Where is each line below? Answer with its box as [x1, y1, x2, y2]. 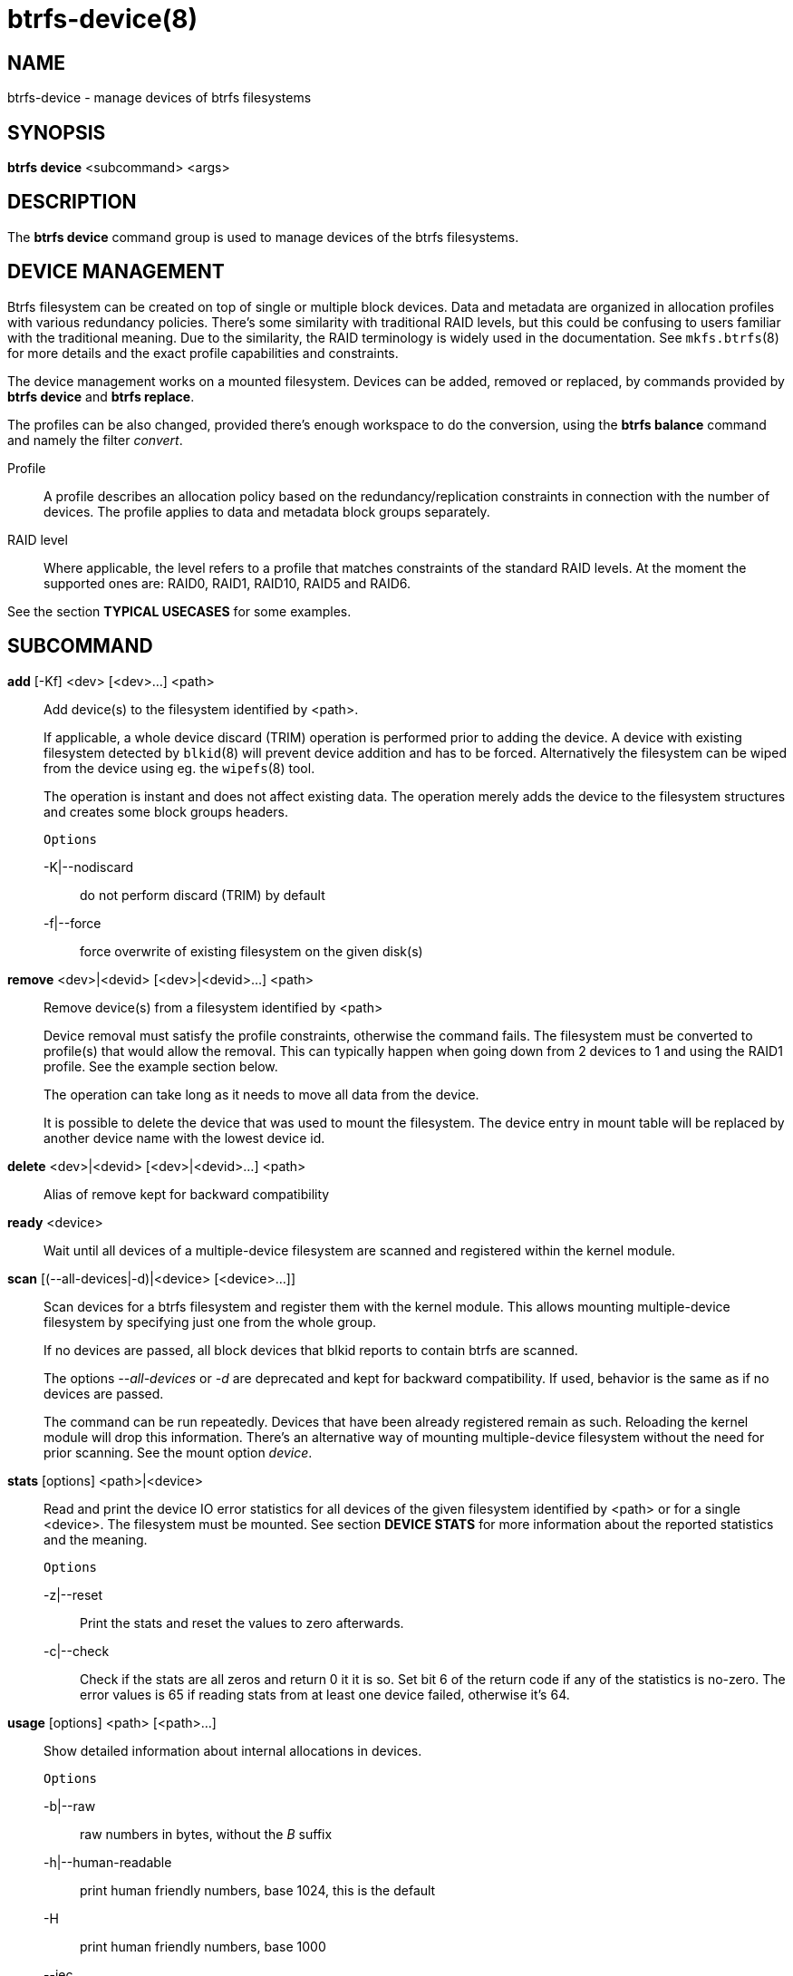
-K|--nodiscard [44, 858, 134, 875]
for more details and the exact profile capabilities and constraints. [7, 344, 399, 361]
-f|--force [44, 915, 102, 931]
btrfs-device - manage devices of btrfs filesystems [7, 90, 312, 106]
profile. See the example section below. [44, 1058, 278, 1074]
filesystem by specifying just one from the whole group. [44, 1313, 377, 1330]
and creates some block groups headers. [44, 803, 288, 819]
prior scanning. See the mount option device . [44, 1444, 313, 1460]
